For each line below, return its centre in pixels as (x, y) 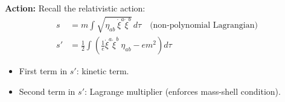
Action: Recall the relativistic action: (75, 8)
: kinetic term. (103, 71)
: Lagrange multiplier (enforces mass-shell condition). (183, 91)
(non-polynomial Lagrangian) (204, 26)
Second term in (47, 91)
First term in (43, 71)
